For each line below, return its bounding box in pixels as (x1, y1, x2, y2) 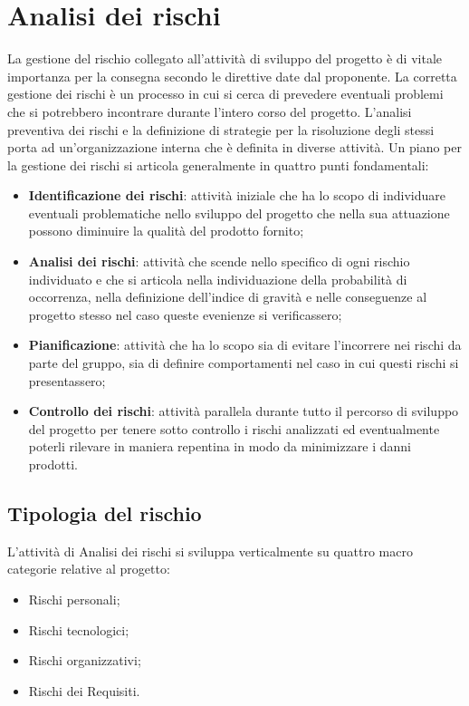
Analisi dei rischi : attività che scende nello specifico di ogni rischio (28, 252, 410, 271)
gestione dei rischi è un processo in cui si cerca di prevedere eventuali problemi (7, 84, 444, 103)
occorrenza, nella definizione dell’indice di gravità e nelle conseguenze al (28, 287, 427, 306)
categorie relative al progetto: (7, 559, 170, 578)
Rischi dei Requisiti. (28, 681, 140, 700)
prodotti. (28, 455, 78, 473)
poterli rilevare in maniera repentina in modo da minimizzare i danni (28, 437, 412, 456)
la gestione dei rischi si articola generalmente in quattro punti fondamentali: (7, 155, 429, 174)
